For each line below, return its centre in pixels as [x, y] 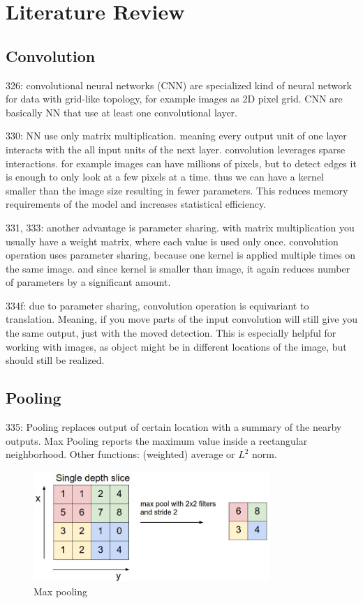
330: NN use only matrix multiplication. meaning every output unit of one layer [176, 136]
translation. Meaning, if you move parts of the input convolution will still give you [181, 319]
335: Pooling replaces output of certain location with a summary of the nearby [174, 427]
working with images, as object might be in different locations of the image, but [176, 346]
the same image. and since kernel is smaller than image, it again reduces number [178, 268]
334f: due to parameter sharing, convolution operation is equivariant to [157, 305]
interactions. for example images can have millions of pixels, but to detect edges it [181, 163]
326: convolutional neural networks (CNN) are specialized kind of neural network [179, 85]
